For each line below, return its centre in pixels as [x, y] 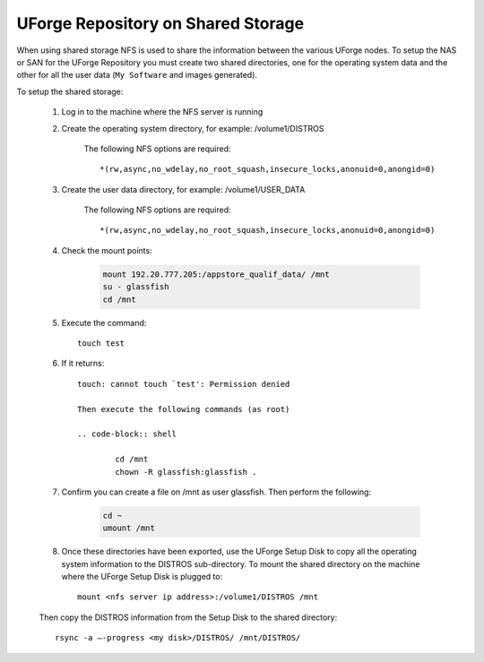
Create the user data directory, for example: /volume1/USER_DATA [183, 189]
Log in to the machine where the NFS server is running [162, 112]
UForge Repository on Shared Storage [160, 23]
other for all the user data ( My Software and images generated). [137, 75]
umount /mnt [129, 528]
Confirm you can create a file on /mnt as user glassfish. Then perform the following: [216, 492]
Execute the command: [104, 322]
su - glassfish [136, 287]
